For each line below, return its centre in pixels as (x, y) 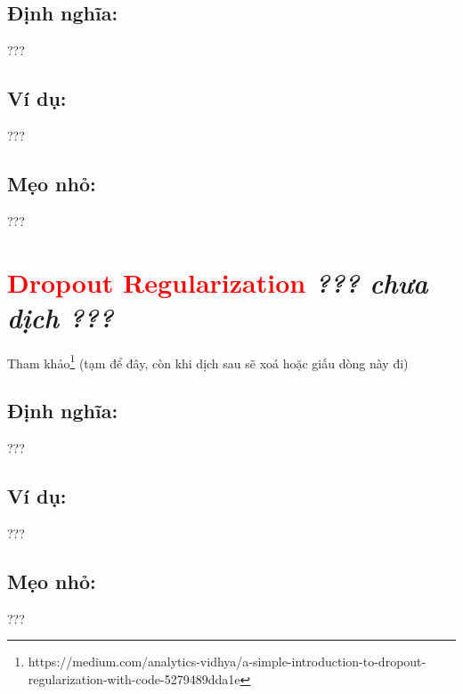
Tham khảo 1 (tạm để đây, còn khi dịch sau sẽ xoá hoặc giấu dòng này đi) (208, 361)
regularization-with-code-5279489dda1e (134, 678)
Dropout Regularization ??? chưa (218, 282)
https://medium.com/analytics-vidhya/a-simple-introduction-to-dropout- (227, 662)
